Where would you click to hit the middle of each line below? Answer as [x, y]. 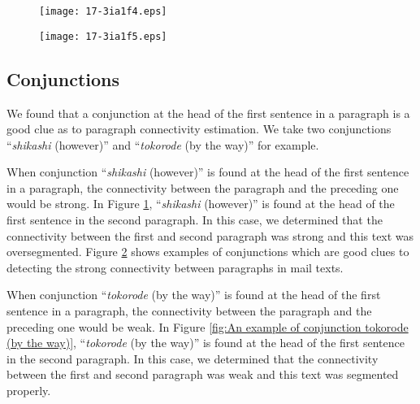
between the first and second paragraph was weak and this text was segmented [203, 374]
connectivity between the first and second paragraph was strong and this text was [210, 235]
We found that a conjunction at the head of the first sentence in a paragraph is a [208, 113]
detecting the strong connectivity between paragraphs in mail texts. [175, 267]
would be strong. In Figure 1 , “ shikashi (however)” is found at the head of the [201, 204]
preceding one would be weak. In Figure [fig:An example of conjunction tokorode [208, 326]
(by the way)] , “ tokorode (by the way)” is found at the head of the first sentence [206, 343]
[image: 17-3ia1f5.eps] [103, 36]
